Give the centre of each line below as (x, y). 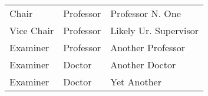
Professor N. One (146, 13)
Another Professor (148, 47)
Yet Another (136, 82)
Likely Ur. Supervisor (155, 30)
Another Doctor (143, 64)
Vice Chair (32, 30)
